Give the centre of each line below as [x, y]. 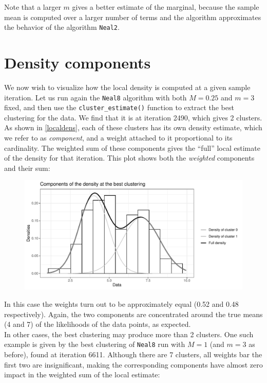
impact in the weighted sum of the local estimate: [82, 375]
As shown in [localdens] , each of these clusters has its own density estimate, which [133, 127]
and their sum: [27, 168]
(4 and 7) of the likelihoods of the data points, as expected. [98, 324]
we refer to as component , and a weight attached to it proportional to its [118, 138]
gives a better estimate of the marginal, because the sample [166, 7]
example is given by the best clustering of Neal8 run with [95, 344]
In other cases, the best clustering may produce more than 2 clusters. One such [129, 334]
